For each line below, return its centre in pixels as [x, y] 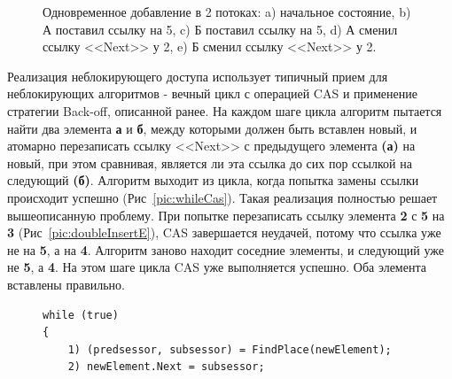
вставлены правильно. [66, 284]
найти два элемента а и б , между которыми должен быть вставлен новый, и [212, 128]
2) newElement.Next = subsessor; [166, 367]
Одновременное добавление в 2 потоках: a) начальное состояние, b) [227, 12]
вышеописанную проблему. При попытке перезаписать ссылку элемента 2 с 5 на [226, 215]
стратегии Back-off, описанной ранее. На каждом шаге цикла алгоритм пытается [225, 110]
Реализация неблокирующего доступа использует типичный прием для [198, 76]
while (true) [81, 315]
